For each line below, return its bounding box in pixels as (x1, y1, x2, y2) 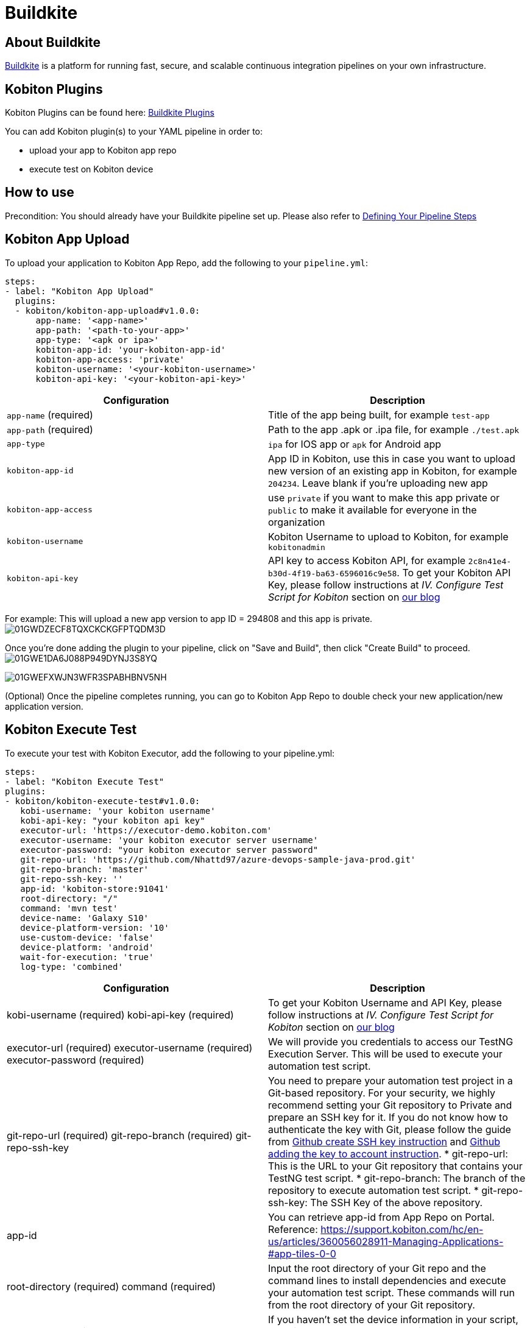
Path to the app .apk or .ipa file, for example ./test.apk (268, 423, 520, 436)
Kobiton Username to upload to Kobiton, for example (268, 530, 509, 543)
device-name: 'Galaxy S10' (20, 913, 149, 923)
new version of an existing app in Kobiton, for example (268, 464, 517, 477)
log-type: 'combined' (20, 961, 123, 972)
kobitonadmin (268, 542, 325, 552)
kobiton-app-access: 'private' (35, 354, 185, 364)
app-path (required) (7, 423, 93, 436)
